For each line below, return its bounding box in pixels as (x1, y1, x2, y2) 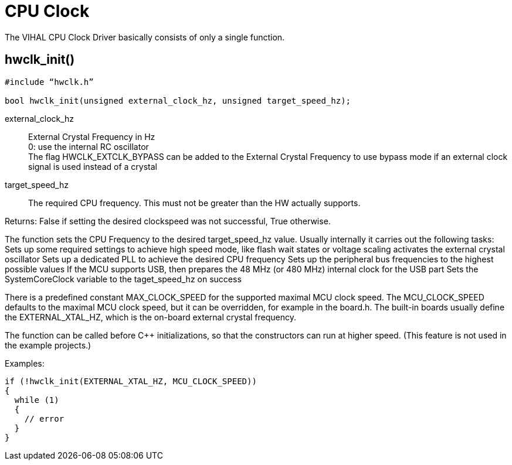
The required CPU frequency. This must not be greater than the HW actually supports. (28, 197, 361, 208)
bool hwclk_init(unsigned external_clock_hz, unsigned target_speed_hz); (5, 95, 351, 105)
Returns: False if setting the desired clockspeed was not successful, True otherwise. (5, 216, 331, 226)
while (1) (14, 395, 59, 405)
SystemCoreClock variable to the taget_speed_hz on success (5, 273, 242, 284)
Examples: (5, 358, 45, 368)
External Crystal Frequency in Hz (28, 131, 155, 142)
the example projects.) (5, 340, 91, 350)
